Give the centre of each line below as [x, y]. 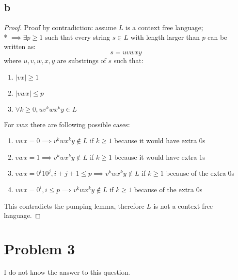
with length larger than [165, 37]
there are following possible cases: [80, 124]
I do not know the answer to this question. [67, 272]
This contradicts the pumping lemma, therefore [74, 206]
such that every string [77, 37]
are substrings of [81, 60]
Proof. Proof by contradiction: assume [60, 27]
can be [217, 37]
